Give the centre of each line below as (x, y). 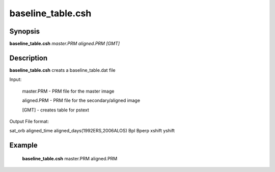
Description (29, 58)
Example (23, 145)
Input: (16, 79)
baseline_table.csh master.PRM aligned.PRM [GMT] (64, 44)
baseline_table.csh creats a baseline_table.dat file (62, 70)
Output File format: (29, 121)
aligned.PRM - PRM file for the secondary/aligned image (81, 101)
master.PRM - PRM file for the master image (68, 91)
